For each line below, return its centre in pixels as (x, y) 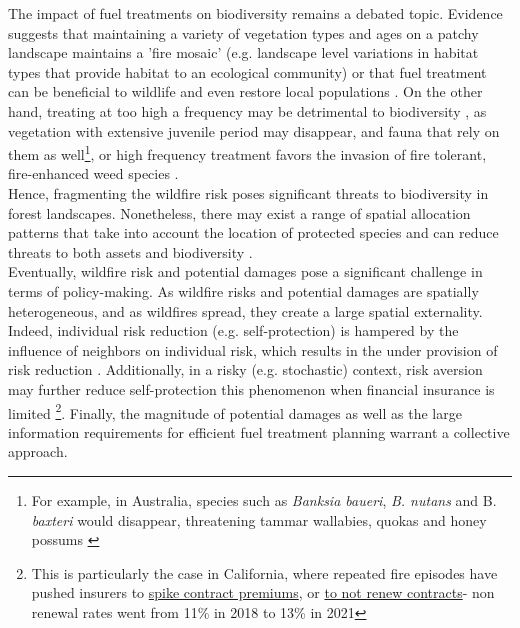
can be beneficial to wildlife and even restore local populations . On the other (245, 91)
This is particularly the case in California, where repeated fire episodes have (264, 572)
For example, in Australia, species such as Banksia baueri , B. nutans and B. (264, 499)
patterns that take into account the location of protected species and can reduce (253, 232)
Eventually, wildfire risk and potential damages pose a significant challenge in (245, 271)
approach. (38, 451)
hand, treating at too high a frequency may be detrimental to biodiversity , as (247, 110)
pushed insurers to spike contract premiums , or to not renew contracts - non (263, 592)
